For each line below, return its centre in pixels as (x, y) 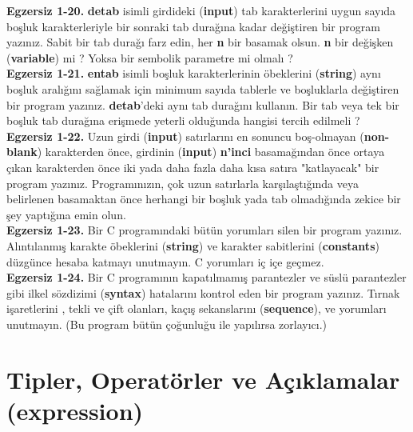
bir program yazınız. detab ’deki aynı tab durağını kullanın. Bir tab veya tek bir (203, 104)
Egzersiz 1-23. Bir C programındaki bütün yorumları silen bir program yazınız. (205, 230)
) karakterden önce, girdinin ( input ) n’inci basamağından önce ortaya (211, 152)
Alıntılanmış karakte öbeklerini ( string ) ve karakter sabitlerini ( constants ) (193, 245)
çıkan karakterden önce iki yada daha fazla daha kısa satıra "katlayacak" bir (193, 167)
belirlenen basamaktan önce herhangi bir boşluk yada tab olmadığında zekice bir (204, 199)
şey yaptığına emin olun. (66, 214)
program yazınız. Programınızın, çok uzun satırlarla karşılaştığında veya (183, 183)
